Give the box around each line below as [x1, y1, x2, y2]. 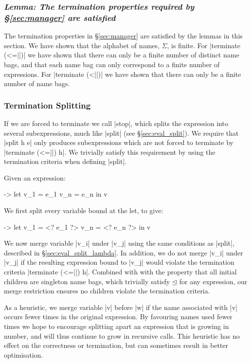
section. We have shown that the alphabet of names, [4, 40, 160, 50]
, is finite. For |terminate [167, 40, 240, 50]
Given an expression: [4, 172, 66, 182]
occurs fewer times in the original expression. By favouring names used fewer [4, 311, 233, 322]
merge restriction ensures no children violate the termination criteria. [4, 286, 210, 296]
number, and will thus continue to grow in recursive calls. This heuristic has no [4, 330, 240, 341]
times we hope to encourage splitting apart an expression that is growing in [4, 321, 229, 331]
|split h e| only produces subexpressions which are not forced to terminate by [4, 137, 233, 147]
